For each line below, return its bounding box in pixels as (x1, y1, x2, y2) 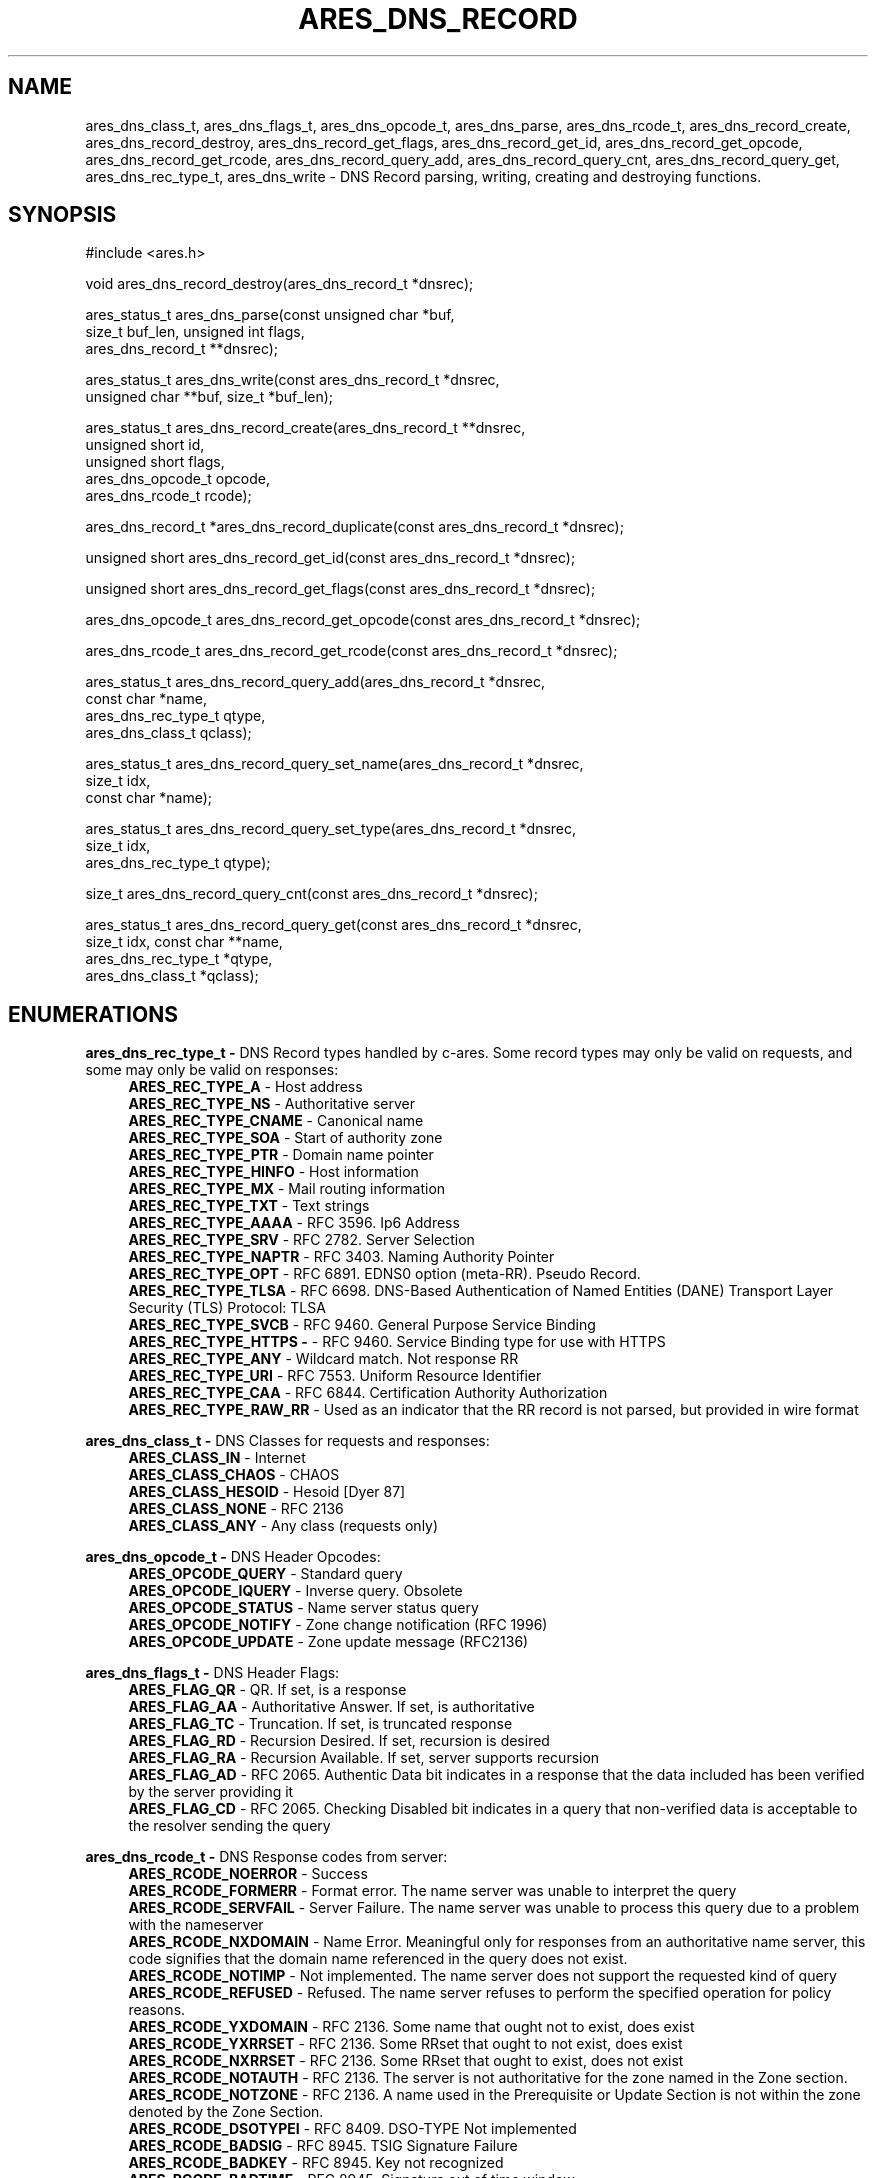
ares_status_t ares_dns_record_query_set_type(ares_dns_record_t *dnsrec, (85, 820, 577, 838)
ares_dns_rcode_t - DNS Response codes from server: (85, 1848, 448, 1866)
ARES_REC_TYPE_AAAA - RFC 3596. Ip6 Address (128, 1214, 460, 1232)
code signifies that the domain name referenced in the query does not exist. (128, 1950, 628, 1968)
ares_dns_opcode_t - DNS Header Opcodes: (85, 1548, 381, 1566)
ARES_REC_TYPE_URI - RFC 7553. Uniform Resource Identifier (128, 1367, 542, 1385)
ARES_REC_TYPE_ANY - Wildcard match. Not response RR (128, 1350, 519, 1368)
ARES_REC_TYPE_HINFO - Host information (128, 1163, 419, 1181)
